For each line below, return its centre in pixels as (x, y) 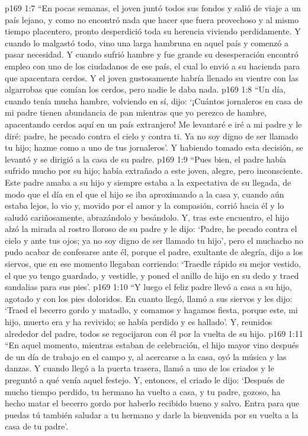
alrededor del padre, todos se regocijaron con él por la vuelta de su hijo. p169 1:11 (154, 333)
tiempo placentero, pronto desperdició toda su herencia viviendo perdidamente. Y (153, 31)
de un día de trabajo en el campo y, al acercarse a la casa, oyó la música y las (146, 356)
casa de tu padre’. (37, 426)
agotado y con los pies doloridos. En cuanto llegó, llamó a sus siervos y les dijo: (149, 298)
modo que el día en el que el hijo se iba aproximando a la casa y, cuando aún (145, 194)
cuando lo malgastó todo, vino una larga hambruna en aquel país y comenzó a (147, 42)
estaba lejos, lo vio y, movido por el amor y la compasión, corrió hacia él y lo (145, 206)
